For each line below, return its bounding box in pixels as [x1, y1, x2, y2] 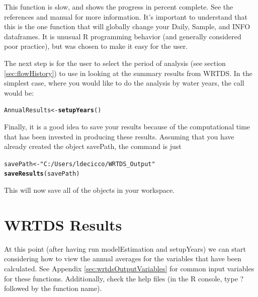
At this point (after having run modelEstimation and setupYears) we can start [4, 243, 246, 254]
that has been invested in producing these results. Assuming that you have [4, 131, 234, 141]
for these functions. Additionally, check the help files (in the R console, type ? [4, 273, 244, 283]
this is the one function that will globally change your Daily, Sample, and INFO [4, 21, 250, 32]
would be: [4, 87, 34, 98]
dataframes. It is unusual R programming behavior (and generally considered [4, 31, 241, 41]
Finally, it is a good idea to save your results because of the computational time [4, 121, 250, 131]
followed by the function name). [4, 283, 102, 293]
